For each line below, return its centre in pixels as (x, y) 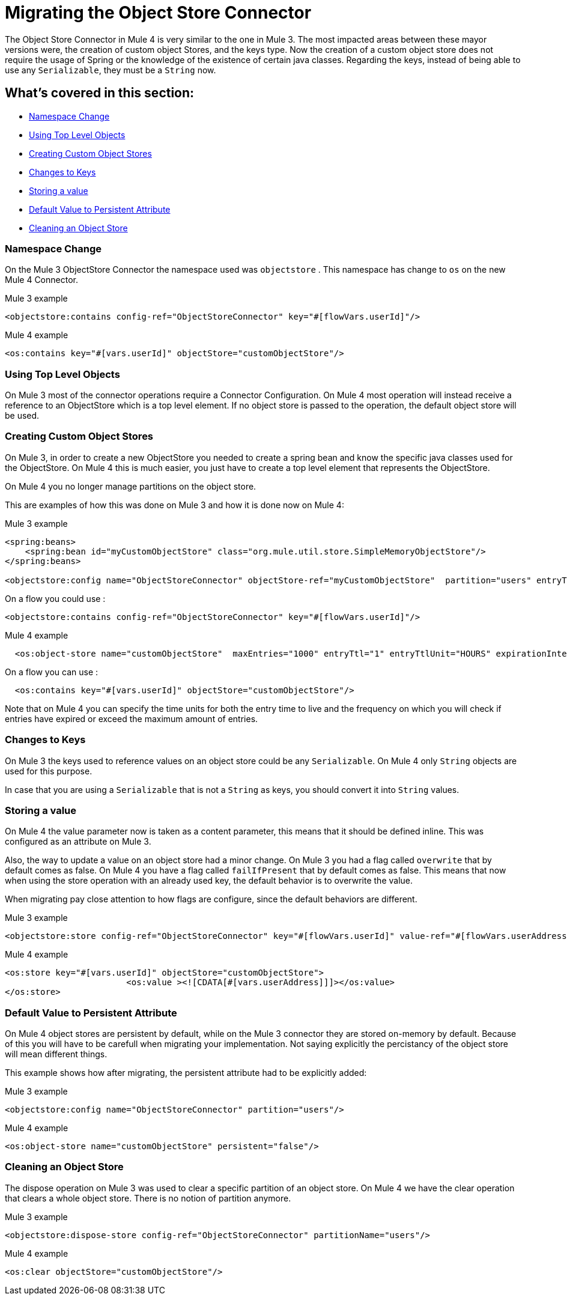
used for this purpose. (49, 771)
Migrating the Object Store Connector (158, 13)
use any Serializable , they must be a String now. (111, 70)
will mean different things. (56, 1054)
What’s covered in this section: (100, 93)
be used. (22, 416)
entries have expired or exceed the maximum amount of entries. (132, 718)
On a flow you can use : (52, 672)
